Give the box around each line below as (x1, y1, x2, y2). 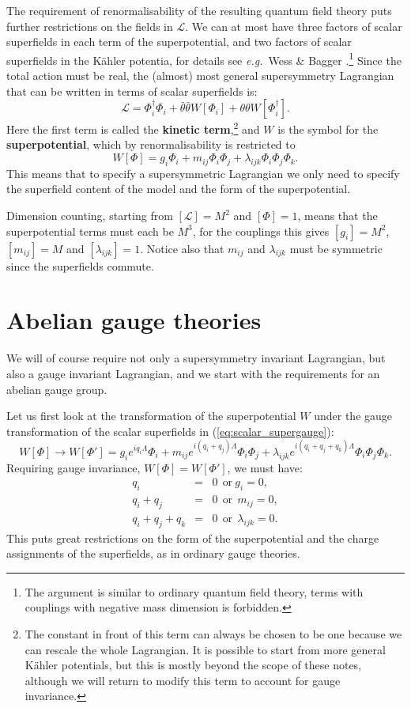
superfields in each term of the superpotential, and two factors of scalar (6, 33, 352, 50)
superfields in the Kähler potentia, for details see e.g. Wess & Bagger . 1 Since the (6, 49, 402, 68)
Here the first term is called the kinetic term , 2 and (6, 119, 260, 137)
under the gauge (314, 407, 393, 424)
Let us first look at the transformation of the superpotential (6, 407, 296, 424)
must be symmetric (289, 240, 383, 256)
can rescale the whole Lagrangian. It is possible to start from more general (25, 641, 386, 657)
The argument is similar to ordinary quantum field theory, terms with (25, 583, 364, 600)
